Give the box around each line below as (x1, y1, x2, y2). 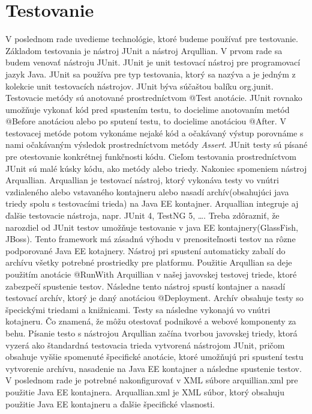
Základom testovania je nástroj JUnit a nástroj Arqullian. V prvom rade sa (5, 44, 283, 56)
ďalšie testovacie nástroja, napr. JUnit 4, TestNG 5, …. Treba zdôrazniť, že (5, 209, 280, 222)
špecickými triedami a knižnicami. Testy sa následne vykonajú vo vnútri (5, 303, 271, 315)
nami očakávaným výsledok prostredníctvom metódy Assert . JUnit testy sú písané (5, 138, 308, 151)
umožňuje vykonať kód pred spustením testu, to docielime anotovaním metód (5, 103, 290, 115)
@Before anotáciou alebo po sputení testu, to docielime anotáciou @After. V (5, 115, 286, 127)
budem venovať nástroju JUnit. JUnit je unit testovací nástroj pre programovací (5, 56, 301, 68)
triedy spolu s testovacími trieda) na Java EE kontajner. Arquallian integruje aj (5, 197, 299, 210)
